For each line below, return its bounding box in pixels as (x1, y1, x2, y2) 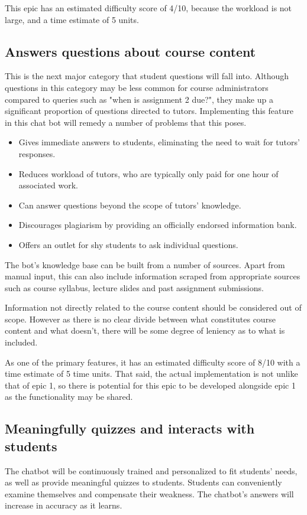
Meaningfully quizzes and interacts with (5, 419, 255, 438)
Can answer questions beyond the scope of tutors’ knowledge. (18, 198, 241, 211)
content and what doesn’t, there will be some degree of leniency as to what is (5, 324, 285, 337)
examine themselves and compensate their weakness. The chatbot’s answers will (5, 487, 294, 500)
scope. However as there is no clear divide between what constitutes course (5, 312, 276, 325)
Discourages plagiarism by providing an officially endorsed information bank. (18, 219, 297, 231)
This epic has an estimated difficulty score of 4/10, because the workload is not (5, 2, 292, 14)
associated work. (18, 179, 78, 191)
